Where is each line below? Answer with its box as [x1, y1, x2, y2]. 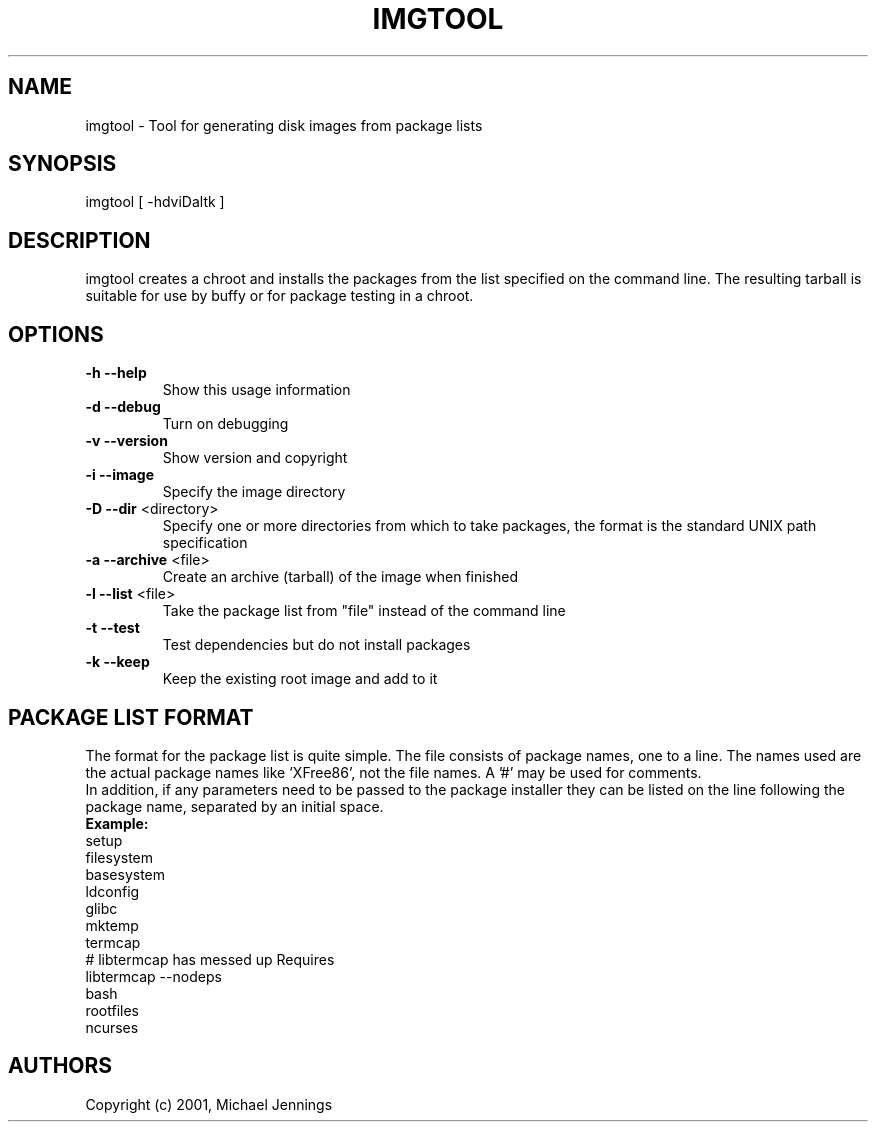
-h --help [85, 364, 147, 382]
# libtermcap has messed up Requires [85, 950, 335, 968]
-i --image [85, 466, 155, 484]
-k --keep [85, 653, 150, 671]
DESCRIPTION [8, 227, 151, 253]
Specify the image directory [162, 483, 346, 501]
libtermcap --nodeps [85, 967, 222, 985]
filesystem [85, 848, 154, 866]
